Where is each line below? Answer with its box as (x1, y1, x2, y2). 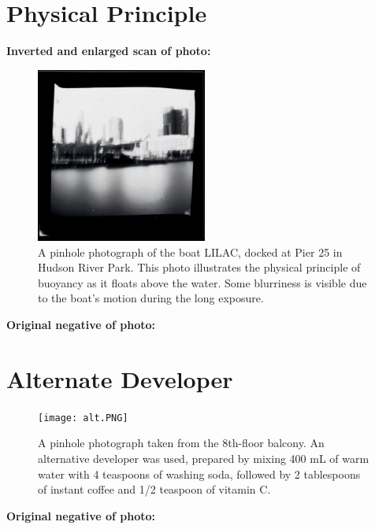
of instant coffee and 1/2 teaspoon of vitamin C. (38, 481, 271, 498)
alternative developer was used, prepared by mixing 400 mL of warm (38, 449, 369, 466)
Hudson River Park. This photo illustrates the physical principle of (38, 259, 361, 276)
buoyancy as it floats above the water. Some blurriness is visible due (38, 274, 367, 290)
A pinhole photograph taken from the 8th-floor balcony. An (38, 435, 325, 451)
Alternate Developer (6, 362, 233, 394)
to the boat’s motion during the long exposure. (38, 290, 264, 306)
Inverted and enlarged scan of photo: (6, 43, 211, 59)
